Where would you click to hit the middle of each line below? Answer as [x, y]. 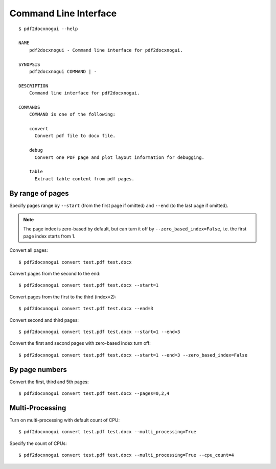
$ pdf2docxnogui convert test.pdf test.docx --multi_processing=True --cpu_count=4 [126, 455]
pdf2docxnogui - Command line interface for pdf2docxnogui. [106, 50]
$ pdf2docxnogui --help [48, 29]
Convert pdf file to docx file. [75, 136]
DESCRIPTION [33, 86]
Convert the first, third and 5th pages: [49, 382]
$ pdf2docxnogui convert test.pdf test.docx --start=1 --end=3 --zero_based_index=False [133, 355]
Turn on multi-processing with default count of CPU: [65, 420]
